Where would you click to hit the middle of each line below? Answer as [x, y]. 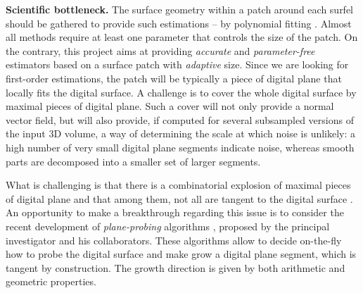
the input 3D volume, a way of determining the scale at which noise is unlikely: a [181, 133]
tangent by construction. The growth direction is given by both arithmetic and [176, 267]
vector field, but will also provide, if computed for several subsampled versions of [180, 119]
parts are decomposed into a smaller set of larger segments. [133, 161]
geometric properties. [51, 281]
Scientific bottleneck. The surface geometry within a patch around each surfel [180, 9]
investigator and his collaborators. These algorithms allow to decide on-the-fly [174, 240]
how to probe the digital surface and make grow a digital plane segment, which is [181, 254]
